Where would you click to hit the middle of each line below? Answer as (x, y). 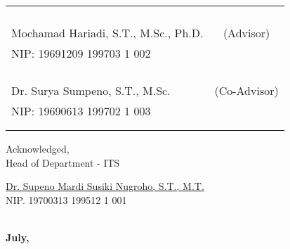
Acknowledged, (38, 148)
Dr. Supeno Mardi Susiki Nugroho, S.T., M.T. (105, 186)
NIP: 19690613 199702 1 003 (81, 111)
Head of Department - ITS (63, 162)
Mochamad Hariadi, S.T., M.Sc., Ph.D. (107, 33)
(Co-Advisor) (246, 90)
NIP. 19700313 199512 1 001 (66, 199)
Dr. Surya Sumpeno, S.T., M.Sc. (91, 90)
